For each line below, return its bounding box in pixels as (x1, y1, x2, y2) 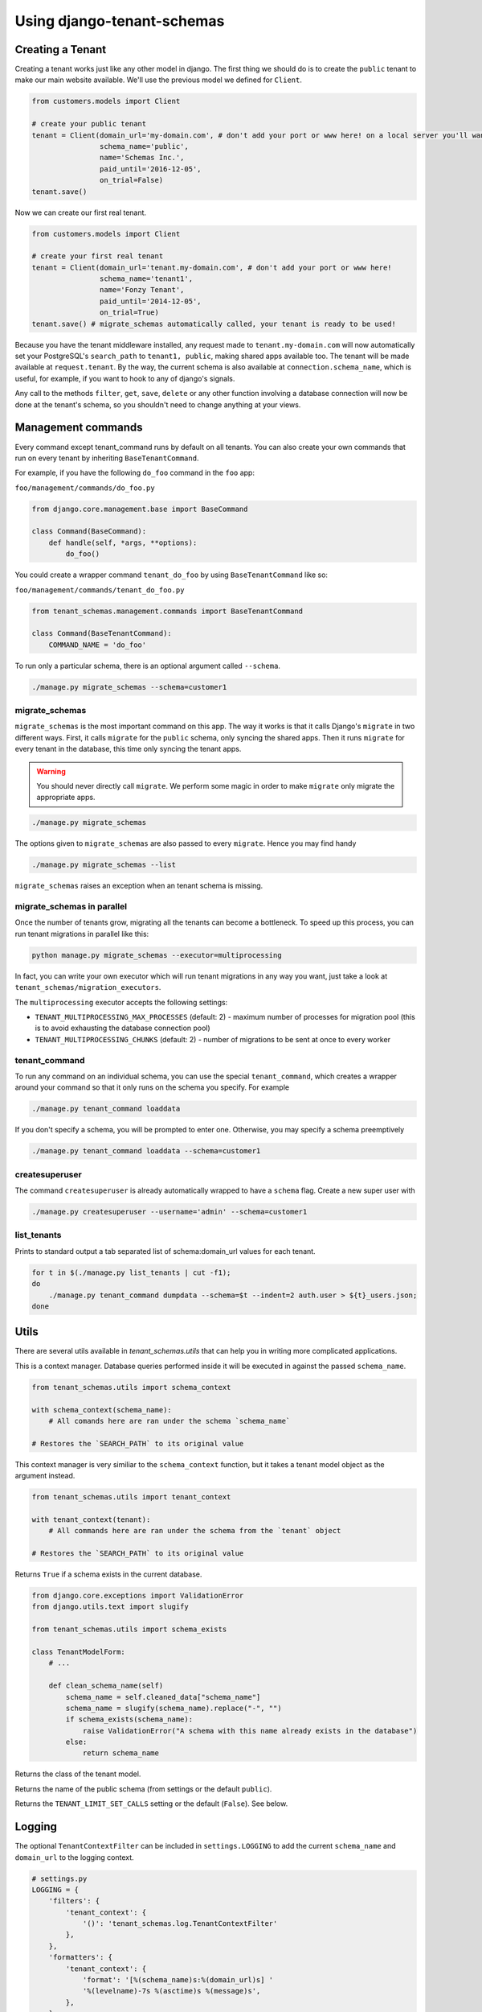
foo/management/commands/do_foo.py (14, 483, 156, 493)
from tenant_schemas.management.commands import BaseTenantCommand (31, 606, 304, 616)
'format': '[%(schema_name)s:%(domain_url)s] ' (82, 1976, 274, 1985)
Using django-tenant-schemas (14, 12, 225, 30)
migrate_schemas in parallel (14, 901, 128, 913)
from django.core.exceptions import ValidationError (31, 1591, 244, 1600)
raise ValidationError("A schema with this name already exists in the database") (82, 1726, 418, 1735)
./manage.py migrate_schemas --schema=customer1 (31, 682, 227, 691)
